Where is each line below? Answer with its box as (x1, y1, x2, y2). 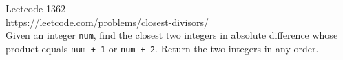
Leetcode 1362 (6, 1, 65, 15)
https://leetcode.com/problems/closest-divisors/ (6, 14, 209, 29)
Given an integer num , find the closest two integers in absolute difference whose (6, 28, 338, 42)
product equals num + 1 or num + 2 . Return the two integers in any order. (6, 41, 319, 55)
